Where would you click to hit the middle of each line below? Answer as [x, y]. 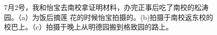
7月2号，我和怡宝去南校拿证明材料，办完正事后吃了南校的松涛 [106, 7]
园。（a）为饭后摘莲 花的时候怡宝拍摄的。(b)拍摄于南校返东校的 [109, 17]
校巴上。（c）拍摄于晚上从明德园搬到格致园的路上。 [89, 27]
